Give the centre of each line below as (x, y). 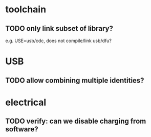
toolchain (26, 9)
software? (22, 129)
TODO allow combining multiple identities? (75, 80)
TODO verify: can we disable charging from (76, 121)
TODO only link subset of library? (59, 28)
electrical (26, 102)
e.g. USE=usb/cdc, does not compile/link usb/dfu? (58, 41)
